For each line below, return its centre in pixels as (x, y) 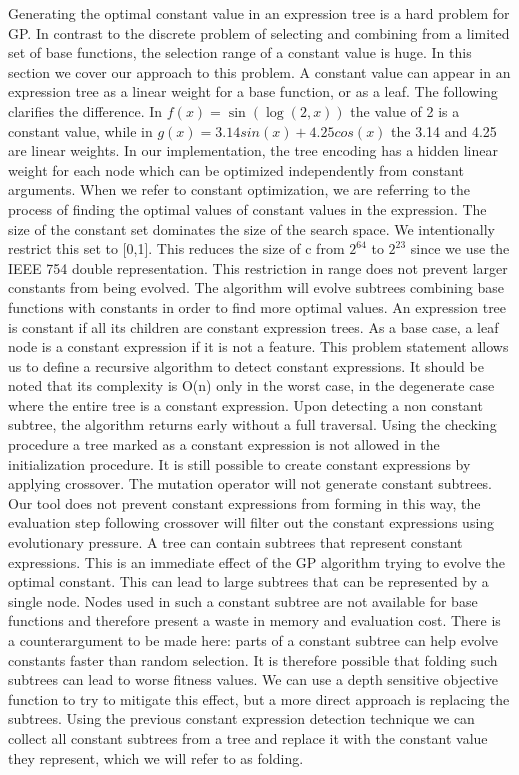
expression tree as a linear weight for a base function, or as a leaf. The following (253, 91)
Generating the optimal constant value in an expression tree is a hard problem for (259, 13)
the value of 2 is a (405, 110)
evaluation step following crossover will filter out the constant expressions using (251, 522)
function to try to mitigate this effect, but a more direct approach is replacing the (259, 698)
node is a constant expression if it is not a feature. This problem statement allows (258, 346)
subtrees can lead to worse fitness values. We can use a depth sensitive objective (253, 679)
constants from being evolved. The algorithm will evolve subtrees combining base (256, 287)
